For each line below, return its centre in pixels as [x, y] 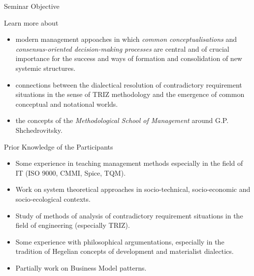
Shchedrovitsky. [39, 130]
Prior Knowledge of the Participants [59, 146]
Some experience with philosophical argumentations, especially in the [120, 241]
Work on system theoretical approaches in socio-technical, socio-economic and [133, 189]
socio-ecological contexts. [53, 199]
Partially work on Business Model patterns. [81, 267]
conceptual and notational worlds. [67, 104]
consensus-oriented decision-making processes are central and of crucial [122, 48]
